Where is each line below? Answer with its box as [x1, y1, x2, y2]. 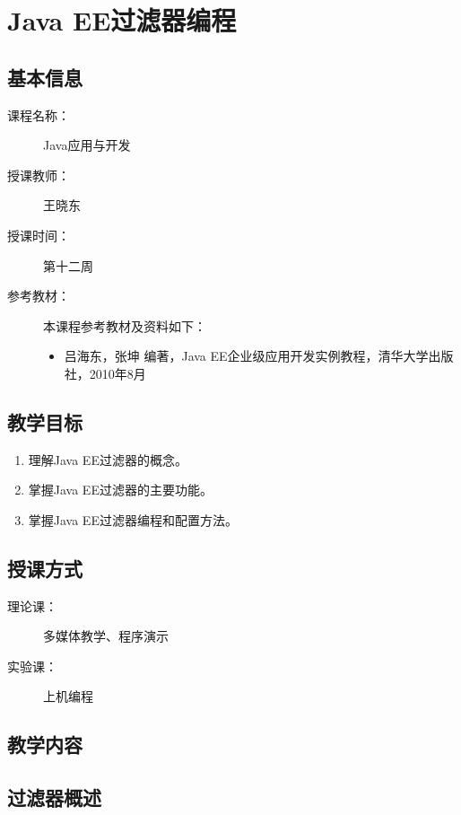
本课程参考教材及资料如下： [43, 316, 206, 335]
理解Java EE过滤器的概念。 [28, 450, 187, 469]
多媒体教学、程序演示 [43, 627, 169, 645]
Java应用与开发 [43, 136, 131, 154]
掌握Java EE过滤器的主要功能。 [28, 480, 213, 499]
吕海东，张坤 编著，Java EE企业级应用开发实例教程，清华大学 [64, 346, 429, 365]
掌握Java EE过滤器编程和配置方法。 [28, 510, 238, 529]
